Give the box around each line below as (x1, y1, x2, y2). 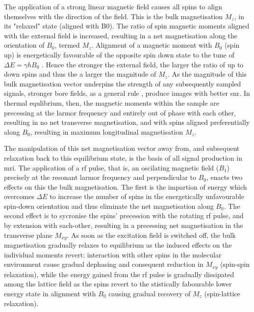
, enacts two (206, 172, 243, 182)
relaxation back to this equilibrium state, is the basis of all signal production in (4, 152, 242, 163)
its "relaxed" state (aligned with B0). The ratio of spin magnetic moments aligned (4, 21, 250, 31)
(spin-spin (220, 259, 250, 269)
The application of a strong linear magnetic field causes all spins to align (4, 1, 222, 11)
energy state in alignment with (4, 288, 96, 298)
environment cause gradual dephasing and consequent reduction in (4, 259, 203, 269)
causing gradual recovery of (108, 288, 191, 298)
